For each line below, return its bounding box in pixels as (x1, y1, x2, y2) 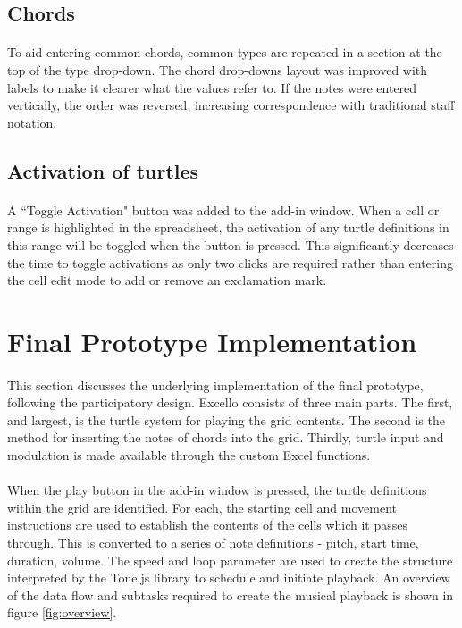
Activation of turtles (7, 156, 199, 184)
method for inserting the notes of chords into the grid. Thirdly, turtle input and (7, 428, 444, 447)
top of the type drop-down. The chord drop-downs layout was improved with (7, 60, 428, 79)
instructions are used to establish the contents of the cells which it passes (7, 515, 408, 534)
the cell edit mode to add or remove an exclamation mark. (7, 271, 327, 289)
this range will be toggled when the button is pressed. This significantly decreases (7, 235, 454, 254)
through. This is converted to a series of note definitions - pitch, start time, (7, 533, 419, 551)
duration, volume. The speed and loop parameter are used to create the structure (7, 550, 453, 569)
